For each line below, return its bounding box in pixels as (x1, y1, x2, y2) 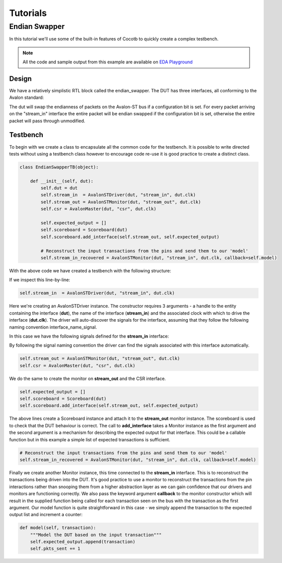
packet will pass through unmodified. (9, 118, 86, 124)
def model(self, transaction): (19, 525, 97, 531)
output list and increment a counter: (9, 512, 83, 518)
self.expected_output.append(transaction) (30, 539, 136, 545)
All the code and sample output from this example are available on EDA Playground (22, 59, 193, 65)
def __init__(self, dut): (30, 178, 94, 184)
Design (9, 74, 32, 83)
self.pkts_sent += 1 (30, 546, 81, 552)
